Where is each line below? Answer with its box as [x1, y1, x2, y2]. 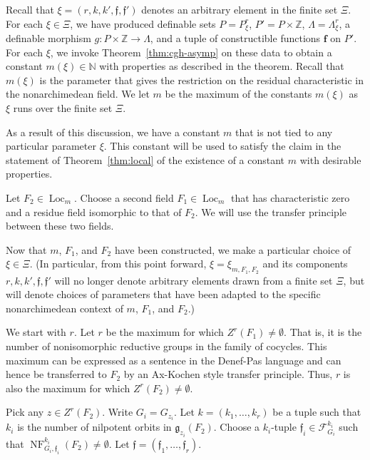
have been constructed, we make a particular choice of [114, 242, 351, 257]
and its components [262, 256, 348, 271]
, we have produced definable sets [70, 16, 216, 31]
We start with [6, 324, 66, 339]
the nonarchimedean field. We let [6, 86, 150, 101]
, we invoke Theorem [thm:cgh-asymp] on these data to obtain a [50, 44, 332, 59]
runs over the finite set [13, 101, 113, 116]
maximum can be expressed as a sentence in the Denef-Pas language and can [6, 352, 341, 367]
